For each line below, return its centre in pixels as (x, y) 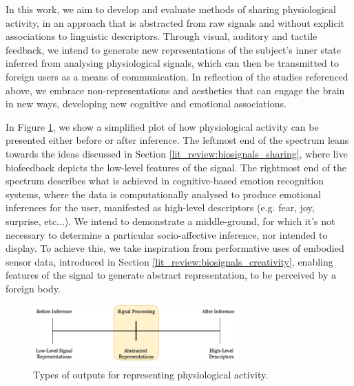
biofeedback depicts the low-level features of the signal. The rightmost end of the (176, 167)
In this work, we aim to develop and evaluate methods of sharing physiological (171, 9)
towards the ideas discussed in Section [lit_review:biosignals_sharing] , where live (177, 153)
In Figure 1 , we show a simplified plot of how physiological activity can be (162, 126)
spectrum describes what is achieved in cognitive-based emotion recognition (165, 181)
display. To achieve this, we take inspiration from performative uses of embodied (175, 248)
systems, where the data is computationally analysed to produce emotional (163, 194)
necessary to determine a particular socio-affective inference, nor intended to (167, 234)
